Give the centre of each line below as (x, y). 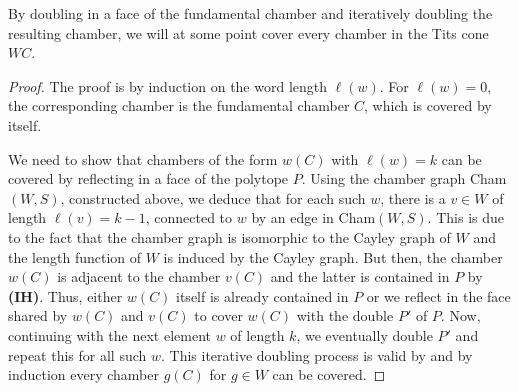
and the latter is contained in (360, 276)
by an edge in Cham (313, 217)
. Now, (460, 315)
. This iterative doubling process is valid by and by (317, 354)
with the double (345, 315)
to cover (218, 315)
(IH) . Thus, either (65, 295)
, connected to (189, 217)
